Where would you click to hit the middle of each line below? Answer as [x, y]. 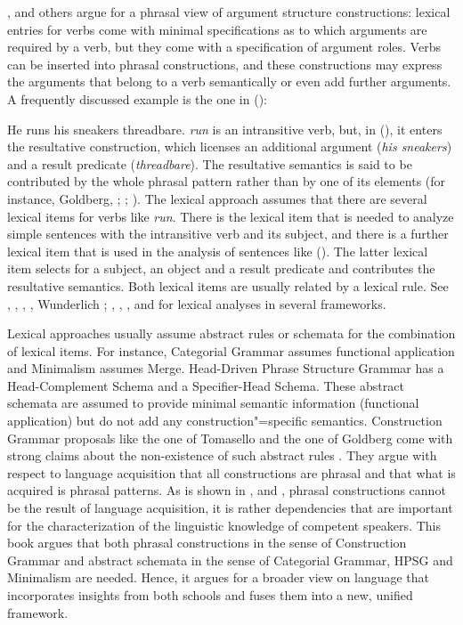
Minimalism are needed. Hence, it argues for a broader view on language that [219, 577]
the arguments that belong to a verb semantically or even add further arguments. [229, 81]
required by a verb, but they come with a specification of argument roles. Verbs [224, 47]
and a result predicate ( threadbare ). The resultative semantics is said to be [210, 163]
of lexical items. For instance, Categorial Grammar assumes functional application [231, 350]
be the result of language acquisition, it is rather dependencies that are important [230, 508]
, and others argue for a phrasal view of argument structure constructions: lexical [229, 12]
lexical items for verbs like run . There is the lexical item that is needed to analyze [231, 216]
